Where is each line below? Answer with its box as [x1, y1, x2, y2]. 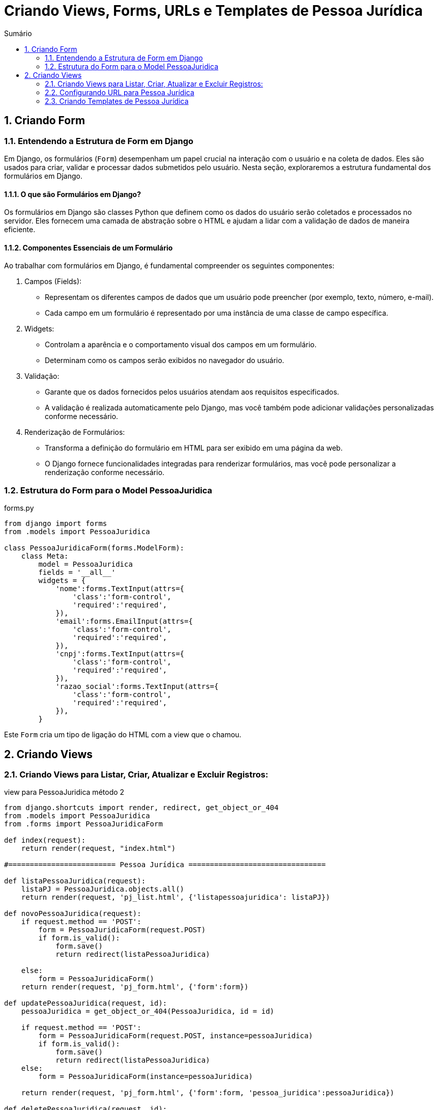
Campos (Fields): [24, 277, 82, 286]
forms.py [4, 504, 34, 513]
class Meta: [21, 552, 69, 561]
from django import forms [4, 519, 107, 528]
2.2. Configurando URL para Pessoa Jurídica [45, 88, 194, 97]
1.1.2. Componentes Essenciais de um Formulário [4, 243, 173, 252]
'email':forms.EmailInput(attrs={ [55, 617, 193, 626]
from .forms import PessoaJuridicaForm [4, 820, 163, 828]
